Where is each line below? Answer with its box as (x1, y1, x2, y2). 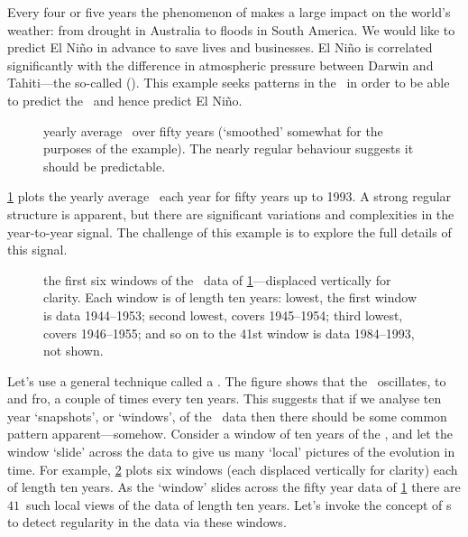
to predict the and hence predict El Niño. (7, 90, 243, 109)
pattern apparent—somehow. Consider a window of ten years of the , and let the (7, 424, 453, 443)
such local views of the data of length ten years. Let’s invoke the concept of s (25, 495, 452, 514)
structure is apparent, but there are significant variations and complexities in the (7, 204, 454, 223)
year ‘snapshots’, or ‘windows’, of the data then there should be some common (7, 406, 447, 425)
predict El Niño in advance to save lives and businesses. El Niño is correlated (7, 38, 433, 57)
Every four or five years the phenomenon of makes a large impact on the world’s (7, 3, 451, 21)
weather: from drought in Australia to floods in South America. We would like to (7, 20, 455, 39)
